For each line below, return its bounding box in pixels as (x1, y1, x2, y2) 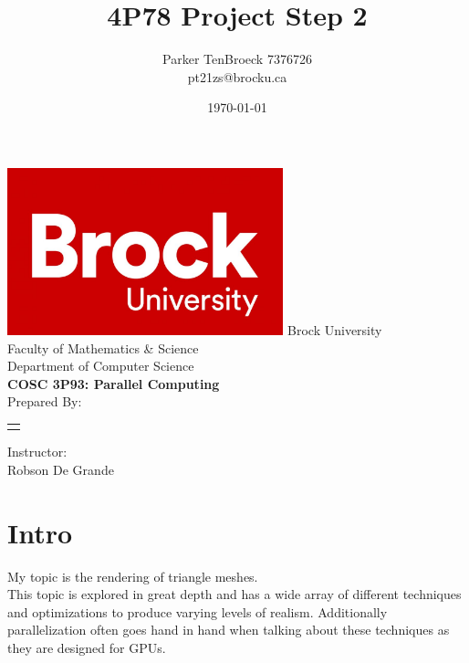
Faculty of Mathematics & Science (7, 338, 199, 357)
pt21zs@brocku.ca (187, 67, 287, 86)
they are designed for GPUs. (7, 637, 166, 657)
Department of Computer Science (7, 356, 194, 375)
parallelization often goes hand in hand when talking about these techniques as (7, 620, 450, 639)
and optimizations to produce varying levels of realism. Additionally (7, 602, 388, 621)
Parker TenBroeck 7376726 (162, 49, 312, 68)
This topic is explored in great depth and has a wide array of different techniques (7, 584, 462, 604)
